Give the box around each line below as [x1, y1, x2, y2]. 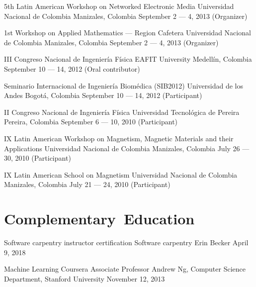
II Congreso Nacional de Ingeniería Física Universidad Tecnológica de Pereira [4, 106, 240, 117]
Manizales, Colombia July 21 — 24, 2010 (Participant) [4, 179, 171, 190]
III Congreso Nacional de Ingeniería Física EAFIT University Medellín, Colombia [4, 54, 252, 64]
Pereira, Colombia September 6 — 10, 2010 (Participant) [4, 116, 178, 127]
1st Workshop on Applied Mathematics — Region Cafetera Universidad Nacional [4, 27, 251, 38]
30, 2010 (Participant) [4, 153, 71, 163]
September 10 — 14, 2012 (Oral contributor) [4, 63, 140, 74]
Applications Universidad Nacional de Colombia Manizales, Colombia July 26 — [4, 143, 250, 153]
